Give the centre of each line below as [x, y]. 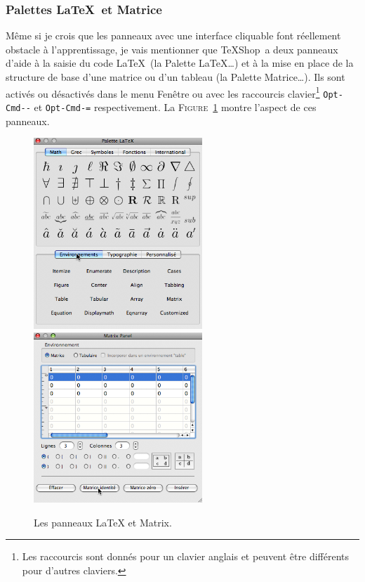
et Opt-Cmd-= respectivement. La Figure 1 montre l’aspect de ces [175, 106]
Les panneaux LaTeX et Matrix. [103, 522]
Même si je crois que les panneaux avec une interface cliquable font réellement [173, 35]
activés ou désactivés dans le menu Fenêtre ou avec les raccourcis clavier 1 [163, 92]
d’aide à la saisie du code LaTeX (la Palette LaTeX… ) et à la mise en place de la [180, 63]
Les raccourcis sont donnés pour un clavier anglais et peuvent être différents [185, 556]
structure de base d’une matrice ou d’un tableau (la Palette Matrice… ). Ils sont [175, 77]
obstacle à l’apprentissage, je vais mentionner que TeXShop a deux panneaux [172, 49]
